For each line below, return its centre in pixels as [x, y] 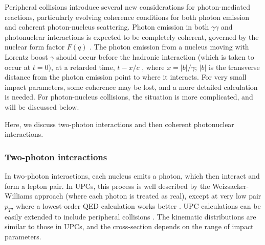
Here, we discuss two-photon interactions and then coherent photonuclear [119, 124]
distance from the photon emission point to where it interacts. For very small [126, 77]
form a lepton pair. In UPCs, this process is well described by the [107, 186]
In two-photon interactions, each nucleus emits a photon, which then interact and [132, 175]
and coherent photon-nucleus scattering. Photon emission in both [107, 27]
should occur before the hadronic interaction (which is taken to [155, 56]
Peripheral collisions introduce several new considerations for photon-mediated [127, 7]
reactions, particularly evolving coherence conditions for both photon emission [127, 17]
